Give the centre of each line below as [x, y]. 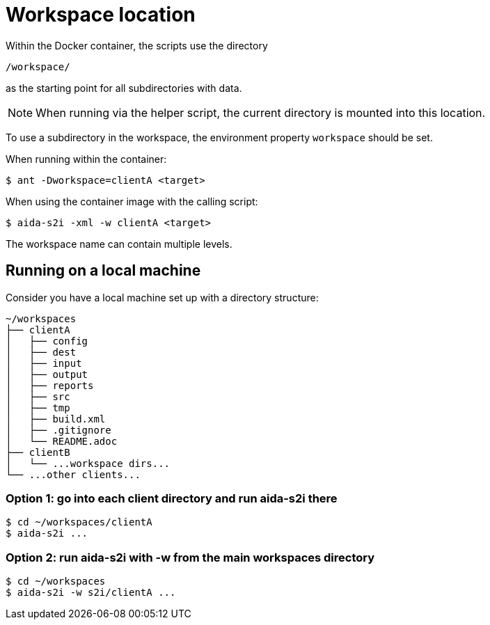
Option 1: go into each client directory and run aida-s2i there [172, 498]
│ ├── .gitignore [58, 430]
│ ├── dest [41, 352]
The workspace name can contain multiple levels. [119, 244]
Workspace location [101, 15]
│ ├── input [44, 363]
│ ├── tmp [38, 408]
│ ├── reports [50, 385]
